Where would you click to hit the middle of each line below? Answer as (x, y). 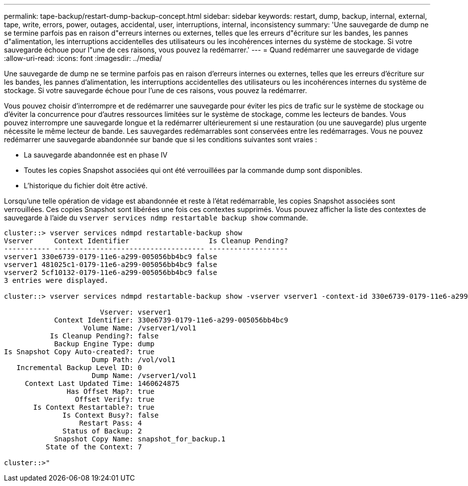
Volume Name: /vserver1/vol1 (140, 328)
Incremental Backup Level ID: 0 (79, 368)
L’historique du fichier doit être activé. (86, 186)
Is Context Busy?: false (111, 415)
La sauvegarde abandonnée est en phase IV (96, 155)
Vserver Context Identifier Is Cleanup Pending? (146, 241)
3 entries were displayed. (56, 280)
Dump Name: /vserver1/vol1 (144, 376)
